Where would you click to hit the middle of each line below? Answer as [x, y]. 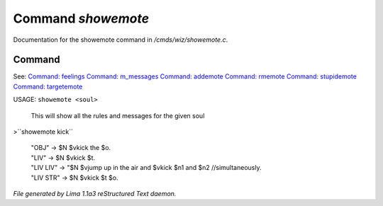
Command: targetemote [48, 86]
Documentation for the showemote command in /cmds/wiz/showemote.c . [121, 40]
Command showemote [81, 18]
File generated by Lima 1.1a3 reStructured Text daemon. [95, 193]
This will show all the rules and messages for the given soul [118, 115]
